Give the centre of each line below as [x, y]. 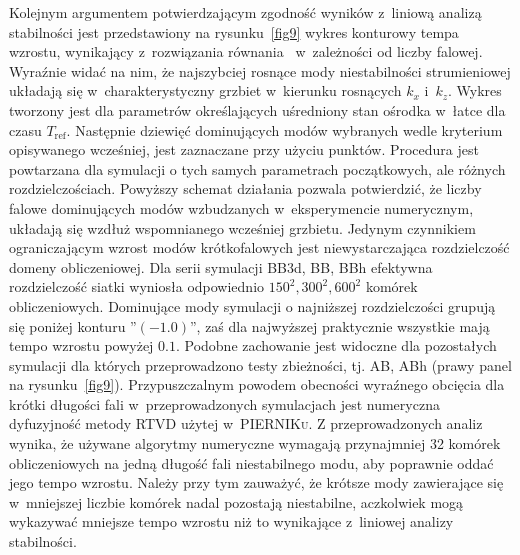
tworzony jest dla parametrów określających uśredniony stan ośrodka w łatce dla [257, 109]
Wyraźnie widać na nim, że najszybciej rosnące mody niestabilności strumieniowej [260, 70]
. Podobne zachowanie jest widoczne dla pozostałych [336, 345]
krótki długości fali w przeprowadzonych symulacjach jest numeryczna [224, 403]
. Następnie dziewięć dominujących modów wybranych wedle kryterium [284, 129]
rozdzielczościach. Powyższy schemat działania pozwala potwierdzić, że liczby [245, 188]
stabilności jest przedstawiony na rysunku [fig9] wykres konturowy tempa [234, 31]
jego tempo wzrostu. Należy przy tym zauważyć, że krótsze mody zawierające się [256, 482]
